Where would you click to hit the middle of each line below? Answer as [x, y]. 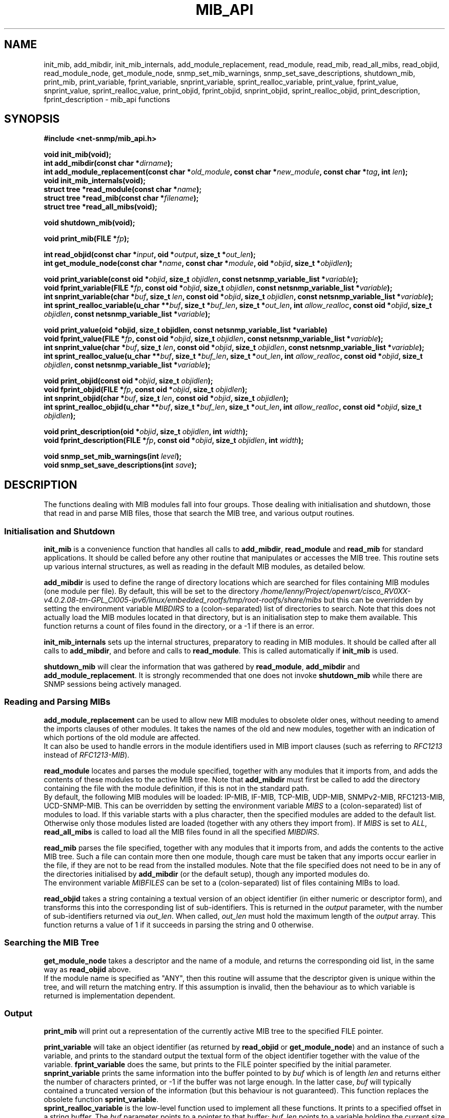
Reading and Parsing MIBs [57, 702]
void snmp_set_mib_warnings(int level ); [113, 456]
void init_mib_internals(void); [95, 181]
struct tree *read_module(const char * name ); [123, 189]
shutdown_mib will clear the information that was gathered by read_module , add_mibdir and [202, 667]
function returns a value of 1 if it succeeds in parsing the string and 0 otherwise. [179, 924]
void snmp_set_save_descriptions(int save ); [120, 465]
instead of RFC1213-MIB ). [87, 755]
